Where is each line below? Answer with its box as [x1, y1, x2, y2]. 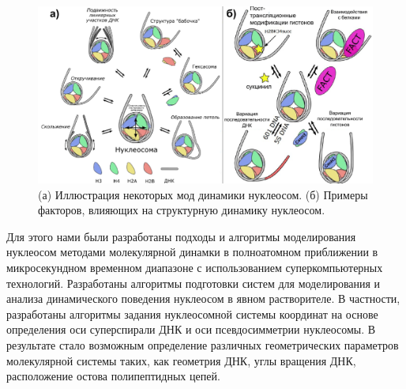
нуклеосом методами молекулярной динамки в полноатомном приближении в [6, 244, 378, 260]
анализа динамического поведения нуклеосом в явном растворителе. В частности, [6, 290, 400, 307]
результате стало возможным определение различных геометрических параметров [6, 336, 399, 353]
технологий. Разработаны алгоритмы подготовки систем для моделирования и [6, 274, 381, 291]
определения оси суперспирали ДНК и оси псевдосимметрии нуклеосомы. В [6, 321, 376, 338]
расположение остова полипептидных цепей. [6, 368, 220, 384]
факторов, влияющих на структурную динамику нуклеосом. [38, 202, 325, 218]
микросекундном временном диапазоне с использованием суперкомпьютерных [6, 259, 383, 275]
